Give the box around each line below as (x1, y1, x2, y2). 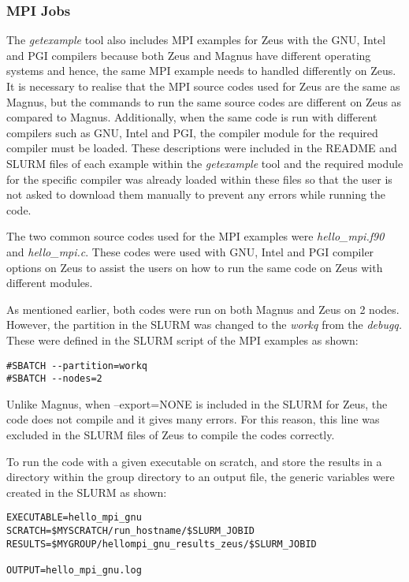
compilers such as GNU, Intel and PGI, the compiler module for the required (6, 124, 378, 140)
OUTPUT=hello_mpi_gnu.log (6, 565, 142, 576)
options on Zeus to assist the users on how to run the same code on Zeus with (6, 259, 383, 275)
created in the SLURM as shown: (6, 483, 167, 500)
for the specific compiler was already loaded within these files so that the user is (6, 170, 392, 187)
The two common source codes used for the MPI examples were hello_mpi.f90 (6, 228, 385, 244)
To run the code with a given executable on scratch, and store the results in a (6, 453, 382, 469)
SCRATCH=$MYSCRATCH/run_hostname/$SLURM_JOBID (6, 525, 255, 537)
